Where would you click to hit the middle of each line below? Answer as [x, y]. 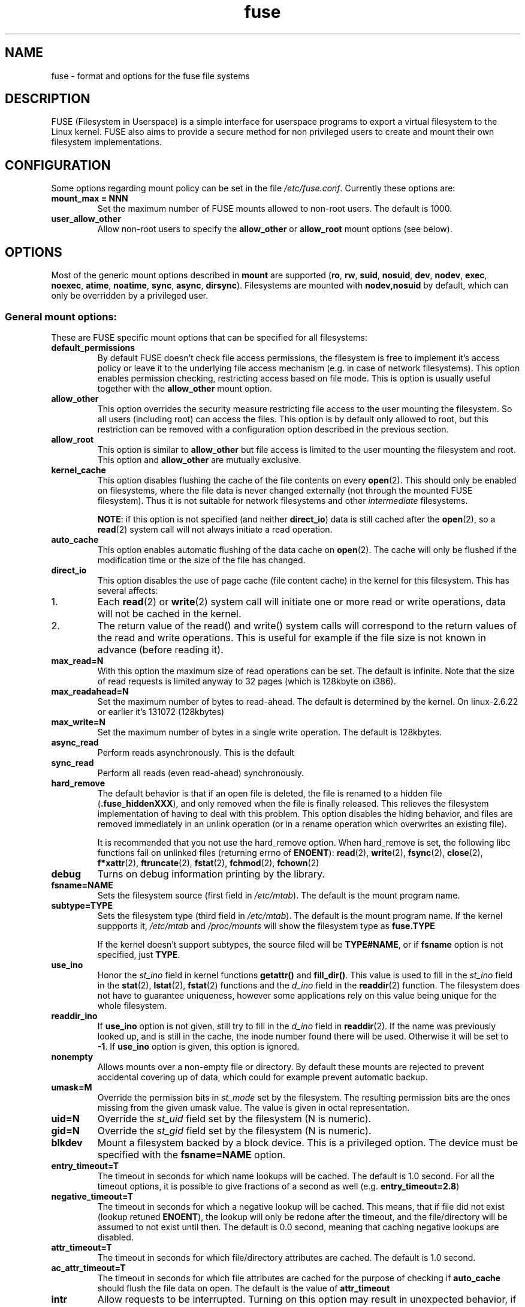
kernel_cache [79, 470]
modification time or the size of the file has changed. [201, 560]
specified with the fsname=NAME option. [191, 1154]
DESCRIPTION [48, 99]
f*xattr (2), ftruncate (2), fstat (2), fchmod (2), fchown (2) [208, 863]
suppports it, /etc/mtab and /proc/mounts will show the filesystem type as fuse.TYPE [266, 926]
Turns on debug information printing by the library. [211, 874]
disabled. [115, 1237]
